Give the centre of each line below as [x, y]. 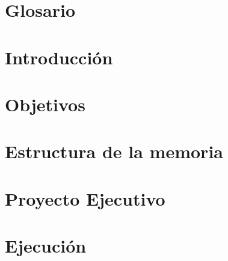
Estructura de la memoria [114, 151]
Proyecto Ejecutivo [85, 198]
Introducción [59, 57]
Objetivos [45, 104]
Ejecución [46, 246]
